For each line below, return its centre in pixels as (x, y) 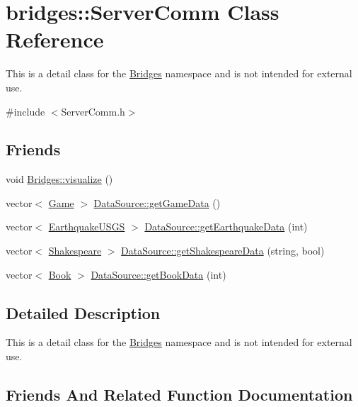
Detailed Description (83, 312)
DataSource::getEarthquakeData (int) (226, 227)
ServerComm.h (93, 111)
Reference (55, 39)
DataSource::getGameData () (157, 202)
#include (25, 111)
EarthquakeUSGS (87, 227)
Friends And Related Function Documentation (179, 395)
